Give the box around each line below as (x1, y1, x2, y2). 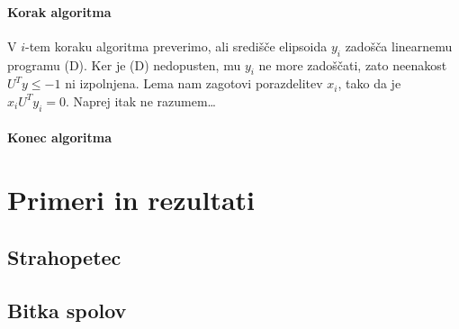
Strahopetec (7, 242, 121, 270)
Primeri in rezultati (7, 181, 256, 218)
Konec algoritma (7, 128, 112, 147)
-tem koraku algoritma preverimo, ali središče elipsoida (25, 36, 328, 55)
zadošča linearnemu (345, 36, 453, 55)
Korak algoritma (7, 2, 112, 21)
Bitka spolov (7, 296, 127, 324)
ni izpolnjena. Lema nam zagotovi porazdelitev (65, 74, 323, 93)
